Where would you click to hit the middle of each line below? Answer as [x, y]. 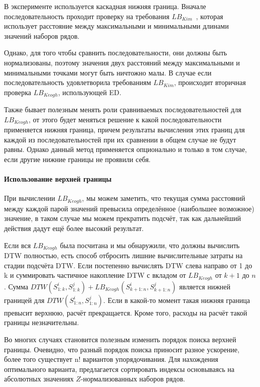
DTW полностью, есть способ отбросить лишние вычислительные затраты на [123, 255]
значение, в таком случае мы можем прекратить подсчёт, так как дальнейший [123, 218]
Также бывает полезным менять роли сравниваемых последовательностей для [123, 109]
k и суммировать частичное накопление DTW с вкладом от [95, 275]
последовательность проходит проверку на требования [87, 16]
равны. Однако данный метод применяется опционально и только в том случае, [125, 149]
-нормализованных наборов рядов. [133, 379]
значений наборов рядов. [42, 35]
